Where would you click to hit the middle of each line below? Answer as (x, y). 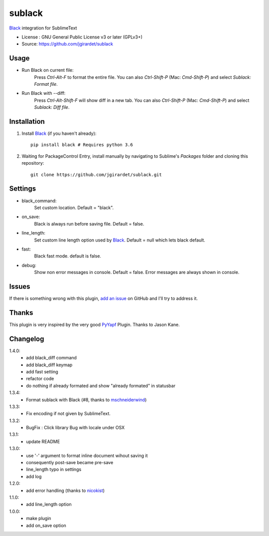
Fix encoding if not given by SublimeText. (68, 414)
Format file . (46, 84)
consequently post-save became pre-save (70, 463)
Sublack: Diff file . (52, 107)
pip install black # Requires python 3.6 (82, 145)
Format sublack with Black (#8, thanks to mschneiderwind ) (86, 400)
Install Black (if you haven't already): (59, 134)
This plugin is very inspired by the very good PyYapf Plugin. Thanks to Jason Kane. (95, 324)
